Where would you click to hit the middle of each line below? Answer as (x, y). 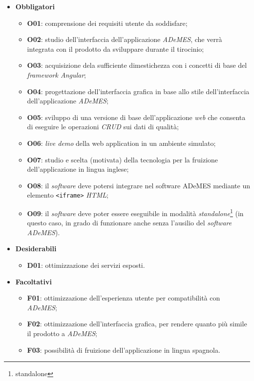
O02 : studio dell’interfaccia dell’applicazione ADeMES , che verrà (125, 39)
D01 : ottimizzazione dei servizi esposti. (86, 265)
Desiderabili (36, 249)
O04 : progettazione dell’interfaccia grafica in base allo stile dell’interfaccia (138, 91)
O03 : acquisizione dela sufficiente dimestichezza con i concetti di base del (137, 65)
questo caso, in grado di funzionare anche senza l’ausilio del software (129, 223)
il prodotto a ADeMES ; (62, 333)
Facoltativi (33, 281)
